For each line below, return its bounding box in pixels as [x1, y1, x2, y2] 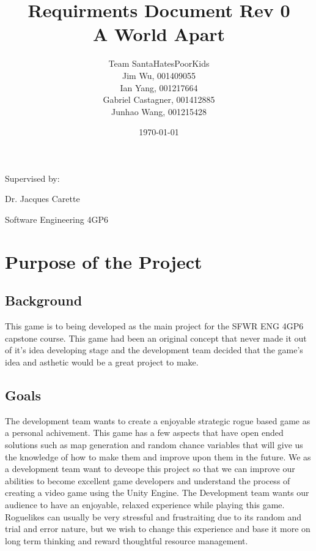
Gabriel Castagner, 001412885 [103, 93, 215, 106]
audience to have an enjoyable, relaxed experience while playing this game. [5, 498, 285, 511]
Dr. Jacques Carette [5, 192, 80, 205]
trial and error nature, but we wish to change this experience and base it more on [5, 522, 310, 535]
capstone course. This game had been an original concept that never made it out [5, 331, 307, 344]
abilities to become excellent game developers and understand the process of [5, 474, 290, 487]
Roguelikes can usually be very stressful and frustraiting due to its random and [5, 510, 302, 523]
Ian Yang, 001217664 [120, 81, 198, 94]
